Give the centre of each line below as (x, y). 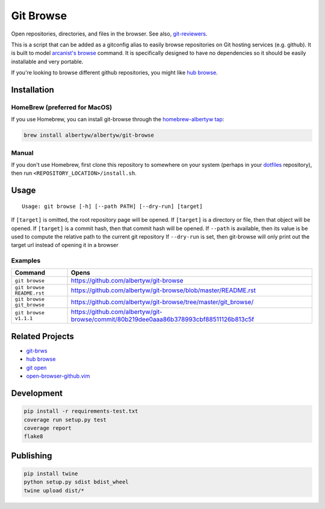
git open (36, 367)
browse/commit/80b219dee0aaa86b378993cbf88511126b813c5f (162, 319)
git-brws (37, 351)
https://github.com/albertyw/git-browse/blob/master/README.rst (163, 290)
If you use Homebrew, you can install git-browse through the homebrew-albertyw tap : (118, 119)
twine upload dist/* (54, 490)
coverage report (48, 428)
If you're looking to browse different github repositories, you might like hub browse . (114, 73)
